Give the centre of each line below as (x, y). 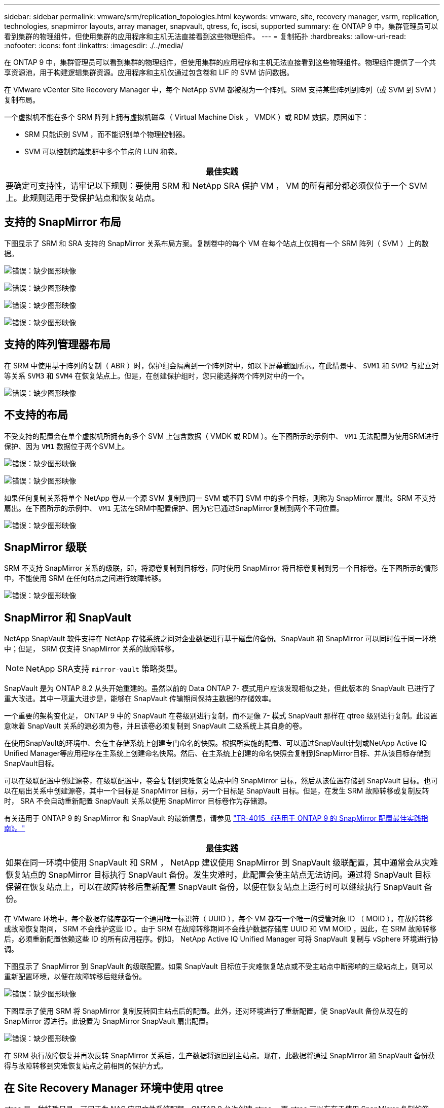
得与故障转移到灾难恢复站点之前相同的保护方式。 (86, 1066)
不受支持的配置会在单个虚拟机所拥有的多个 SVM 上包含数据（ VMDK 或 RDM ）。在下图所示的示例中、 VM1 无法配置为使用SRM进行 (221, 436)
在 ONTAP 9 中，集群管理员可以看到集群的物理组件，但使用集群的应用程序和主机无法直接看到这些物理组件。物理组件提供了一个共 (220, 62)
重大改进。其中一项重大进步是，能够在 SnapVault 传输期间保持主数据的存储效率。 (140, 699)
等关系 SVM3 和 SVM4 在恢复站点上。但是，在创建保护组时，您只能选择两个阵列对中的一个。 (157, 375)
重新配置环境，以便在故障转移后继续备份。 (75, 977)
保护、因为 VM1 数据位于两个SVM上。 (67, 446)
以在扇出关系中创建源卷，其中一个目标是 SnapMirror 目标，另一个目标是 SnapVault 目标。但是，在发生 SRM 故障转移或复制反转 (217, 791)
